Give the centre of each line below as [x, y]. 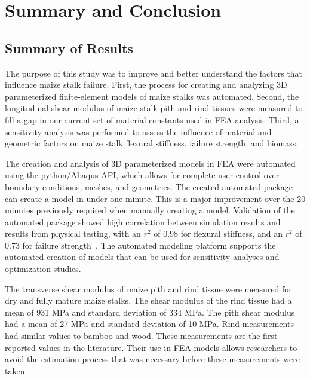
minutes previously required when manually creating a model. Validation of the [150, 210]
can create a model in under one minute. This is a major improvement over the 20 [155, 198]
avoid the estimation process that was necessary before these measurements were [152, 359]
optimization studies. [43, 269]
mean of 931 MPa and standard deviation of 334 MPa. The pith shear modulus [150, 312]
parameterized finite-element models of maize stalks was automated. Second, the [152, 96]
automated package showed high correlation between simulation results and [143, 221]
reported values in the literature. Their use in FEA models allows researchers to [151, 347]
